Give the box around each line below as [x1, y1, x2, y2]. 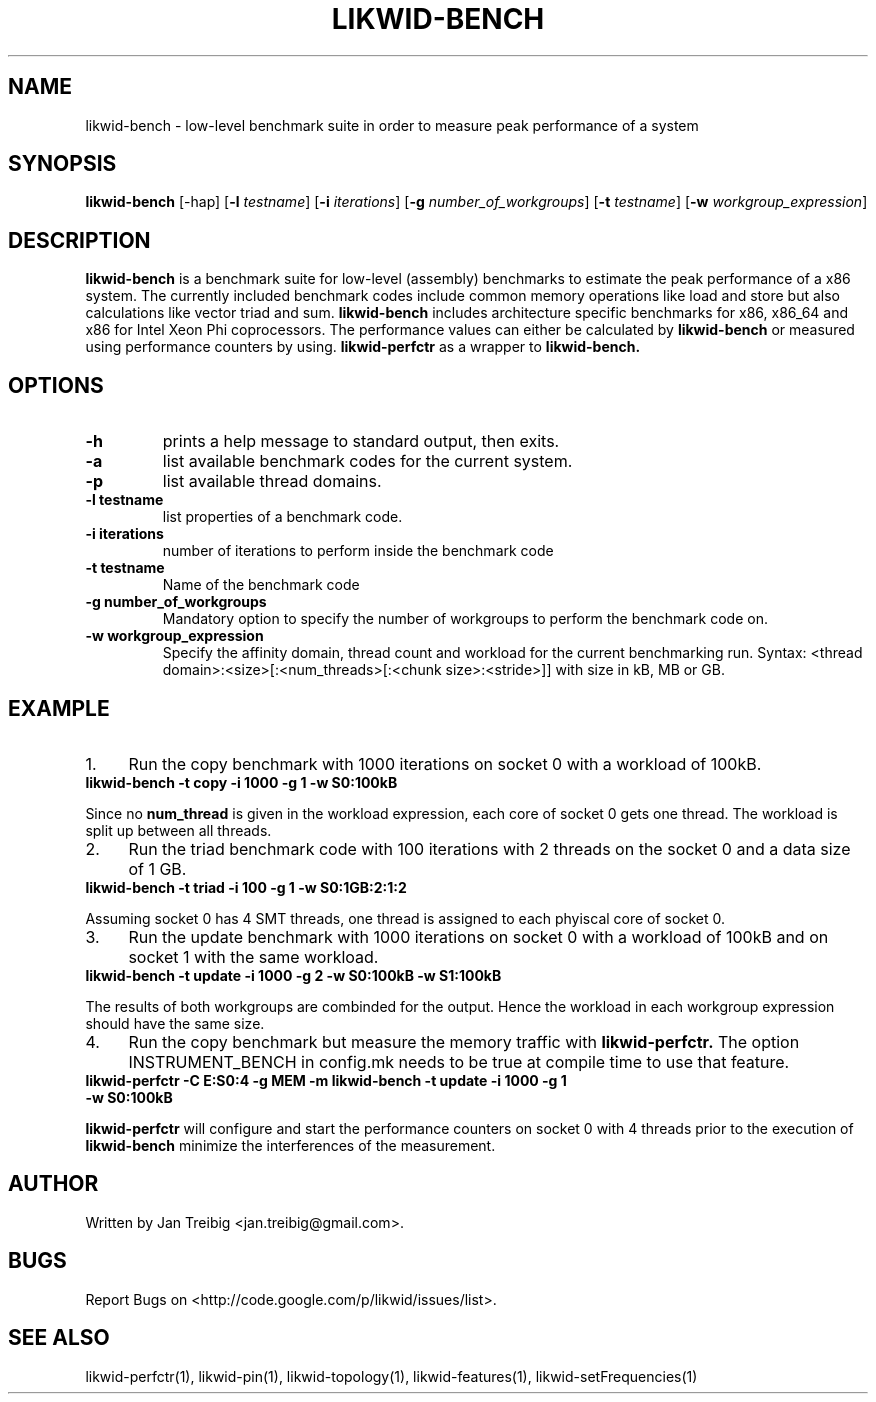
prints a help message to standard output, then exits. [162, 431, 560, 452]
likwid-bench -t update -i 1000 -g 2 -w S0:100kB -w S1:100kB [85, 966, 502, 984]
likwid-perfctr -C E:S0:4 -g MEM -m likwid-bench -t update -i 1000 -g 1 [85, 1071, 567, 1089]
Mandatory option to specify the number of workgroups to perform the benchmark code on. [162, 610, 768, 628]
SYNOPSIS [8, 151, 117, 177]
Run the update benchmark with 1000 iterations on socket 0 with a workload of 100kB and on [128, 926, 829, 947]
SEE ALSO [8, 1325, 110, 1351]
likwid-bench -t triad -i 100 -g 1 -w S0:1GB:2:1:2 [85, 878, 407, 896]
